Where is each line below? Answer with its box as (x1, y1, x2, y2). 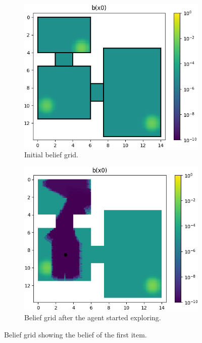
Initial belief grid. (24, 149, 79, 160)
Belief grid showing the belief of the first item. (4, 329, 147, 339)
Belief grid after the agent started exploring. (24, 312, 161, 322)
